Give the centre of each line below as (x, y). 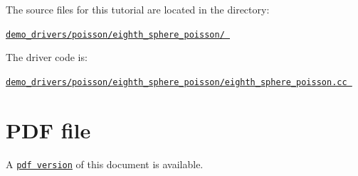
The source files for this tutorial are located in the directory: (138, 9)
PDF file (48, 130)
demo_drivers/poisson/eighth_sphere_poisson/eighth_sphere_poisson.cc (177, 82)
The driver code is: (47, 57)
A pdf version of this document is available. (105, 164)
